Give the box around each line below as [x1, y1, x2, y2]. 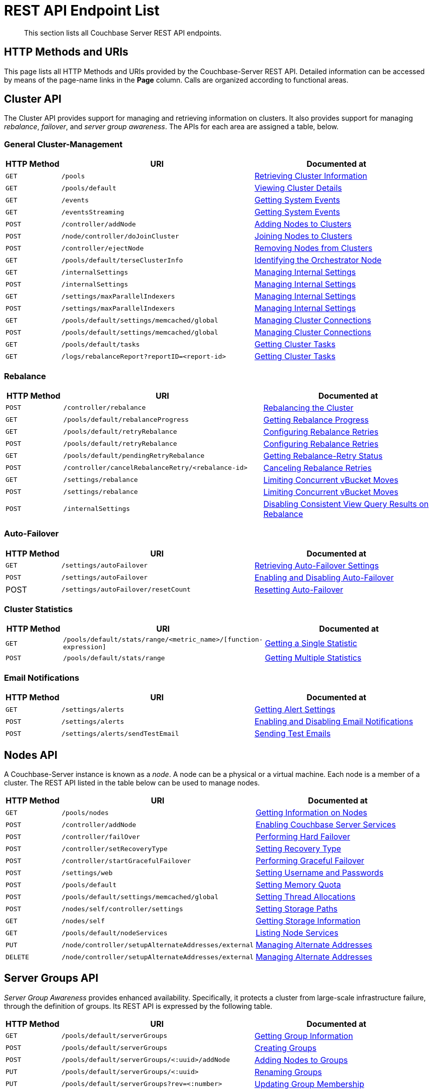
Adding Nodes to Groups [254, 1054, 348, 1065]
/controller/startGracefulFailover [62, 857, 191, 865]
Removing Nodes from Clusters [254, 243, 372, 253]
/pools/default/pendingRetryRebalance [63, 452, 205, 460]
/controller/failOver [62, 833, 140, 841]
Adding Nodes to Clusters [254, 219, 352, 229]
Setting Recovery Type [255, 844, 341, 854]
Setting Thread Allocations [255, 892, 355, 902]
